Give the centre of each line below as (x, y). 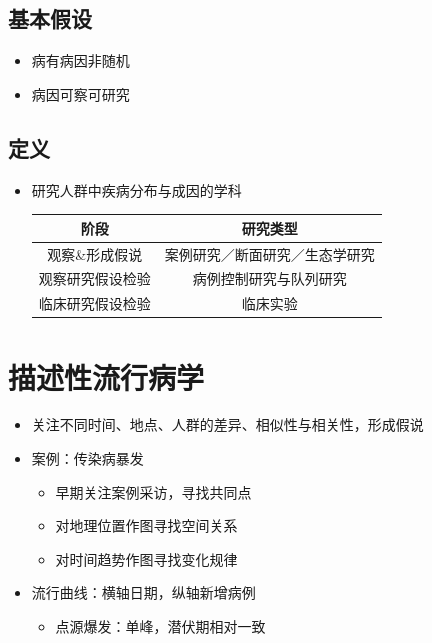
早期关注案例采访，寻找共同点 (153, 491)
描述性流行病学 (106, 376)
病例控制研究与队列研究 (269, 278)
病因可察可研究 (80, 93)
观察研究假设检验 (94, 278)
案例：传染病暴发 (87, 458)
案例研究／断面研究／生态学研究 (269, 253)
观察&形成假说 (95, 253)
